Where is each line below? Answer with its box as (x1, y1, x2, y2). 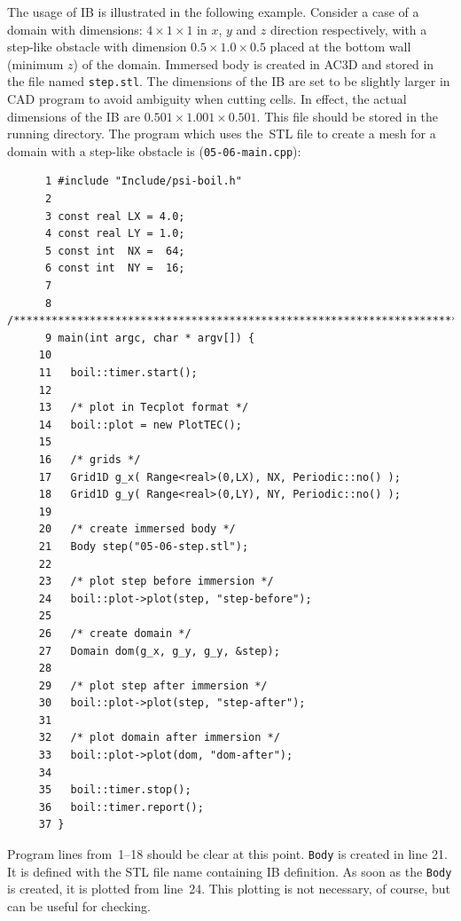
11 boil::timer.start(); (38, 366, 198, 379)
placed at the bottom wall (270, 37, 411, 56)
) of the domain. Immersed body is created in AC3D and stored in (73, 54, 434, 73)
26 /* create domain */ (38, 626, 191, 640)
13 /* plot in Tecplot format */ (38, 401, 249, 414)
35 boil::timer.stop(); (38, 783, 191, 797)
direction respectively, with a (270, 20, 427, 38)
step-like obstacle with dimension (7, 37, 187, 56)
